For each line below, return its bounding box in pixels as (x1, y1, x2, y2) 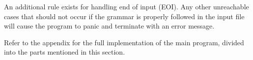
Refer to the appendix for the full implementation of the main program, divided (4, 37, 244, 47)
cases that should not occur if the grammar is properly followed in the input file (4, 11, 245, 21)
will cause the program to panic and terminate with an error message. (4, 21, 215, 31)
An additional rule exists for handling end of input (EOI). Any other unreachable (4, 1, 249, 11)
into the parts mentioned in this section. (4, 47, 125, 57)
